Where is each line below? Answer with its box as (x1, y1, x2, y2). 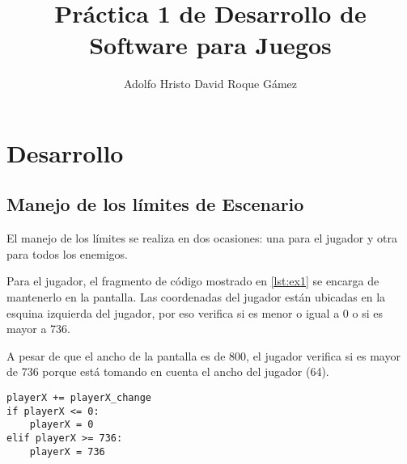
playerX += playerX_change (6, 392, 151, 404)
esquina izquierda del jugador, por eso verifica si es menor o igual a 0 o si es (6, 304, 383, 321)
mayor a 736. (6, 320, 70, 337)
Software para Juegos (89, 28, 332, 61)
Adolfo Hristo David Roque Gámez (123, 75, 298, 92)
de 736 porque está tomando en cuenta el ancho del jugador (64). (6, 363, 329, 380)
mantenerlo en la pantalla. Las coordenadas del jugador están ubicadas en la (6, 289, 386, 306)
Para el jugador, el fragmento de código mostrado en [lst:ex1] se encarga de (6, 272, 379, 289)
